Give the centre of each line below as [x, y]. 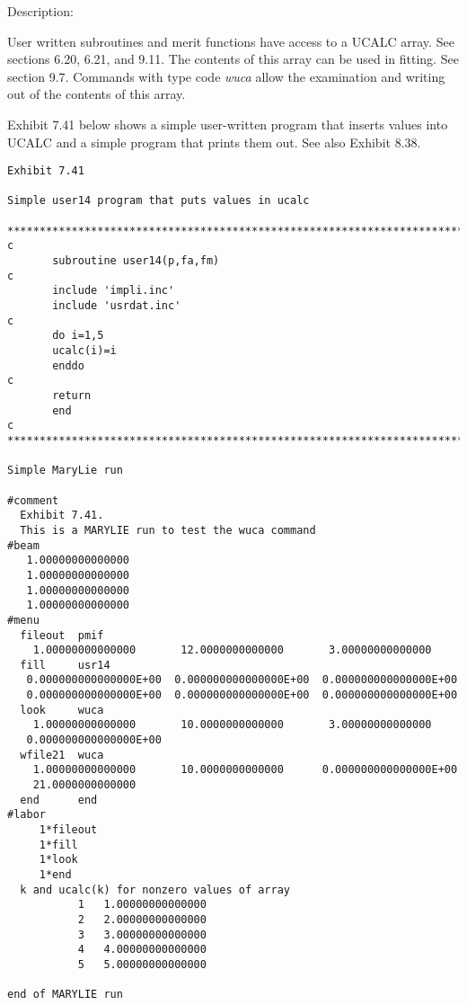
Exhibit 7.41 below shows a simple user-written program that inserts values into [228, 124]
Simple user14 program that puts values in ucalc [159, 201]
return [72, 396]
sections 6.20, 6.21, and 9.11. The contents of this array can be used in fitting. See [233, 59]
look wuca [62, 710]
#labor [26, 815]
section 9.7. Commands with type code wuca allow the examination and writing [226, 76]
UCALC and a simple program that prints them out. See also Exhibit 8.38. [214, 142]
